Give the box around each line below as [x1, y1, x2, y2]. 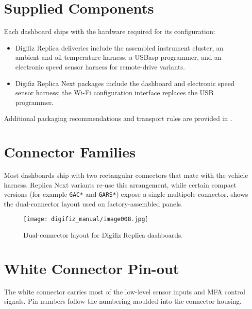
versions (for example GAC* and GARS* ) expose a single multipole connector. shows [4, 189, 248, 199]
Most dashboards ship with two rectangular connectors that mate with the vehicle [4, 170, 248, 180]
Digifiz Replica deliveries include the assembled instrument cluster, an [15, 42, 224, 52]
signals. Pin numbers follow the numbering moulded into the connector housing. [4, 296, 242, 306]
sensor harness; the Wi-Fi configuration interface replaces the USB [15, 87, 214, 98]
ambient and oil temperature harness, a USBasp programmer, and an [15, 52, 221, 62]
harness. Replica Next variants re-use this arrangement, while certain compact [4, 179, 236, 189]
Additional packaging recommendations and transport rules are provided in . [4, 113, 232, 123]
